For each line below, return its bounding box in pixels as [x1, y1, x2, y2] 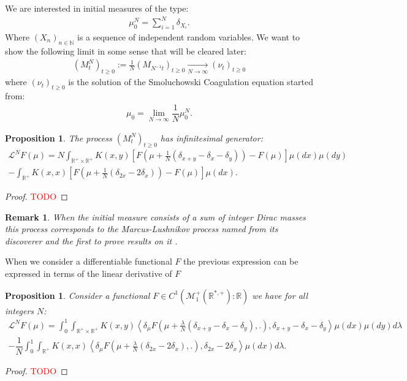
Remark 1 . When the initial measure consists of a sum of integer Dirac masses [5, 210, 306, 223]
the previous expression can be [183, 255, 299, 268]
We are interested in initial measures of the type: [5, 2, 189, 14]
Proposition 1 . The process [5, 131, 112, 144]
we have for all [252, 289, 308, 301]
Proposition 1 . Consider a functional [5, 289, 150, 301]
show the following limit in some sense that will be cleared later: [5, 44, 246, 57]
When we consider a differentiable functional [5, 255, 172, 268]
